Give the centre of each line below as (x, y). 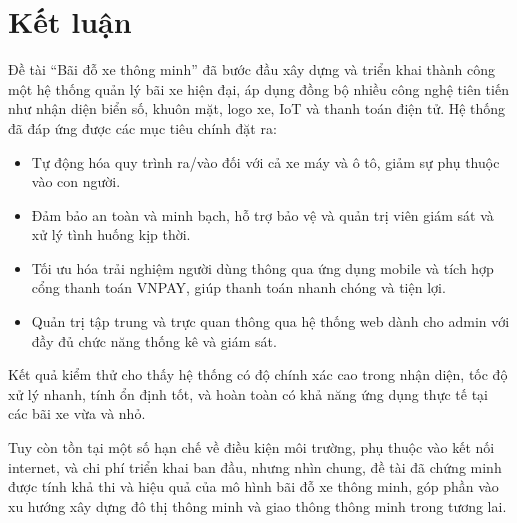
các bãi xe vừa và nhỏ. (77, 413)
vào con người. (76, 181)
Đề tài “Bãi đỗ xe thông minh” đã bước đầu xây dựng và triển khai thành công (251, 69)
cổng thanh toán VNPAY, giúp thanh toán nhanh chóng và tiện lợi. (238, 287)
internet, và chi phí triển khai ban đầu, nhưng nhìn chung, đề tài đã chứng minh (255, 466)
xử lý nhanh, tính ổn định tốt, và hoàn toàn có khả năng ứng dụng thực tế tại (248, 393)
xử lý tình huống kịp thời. (111, 234)
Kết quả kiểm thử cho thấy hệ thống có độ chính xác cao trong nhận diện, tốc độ (258, 374)
